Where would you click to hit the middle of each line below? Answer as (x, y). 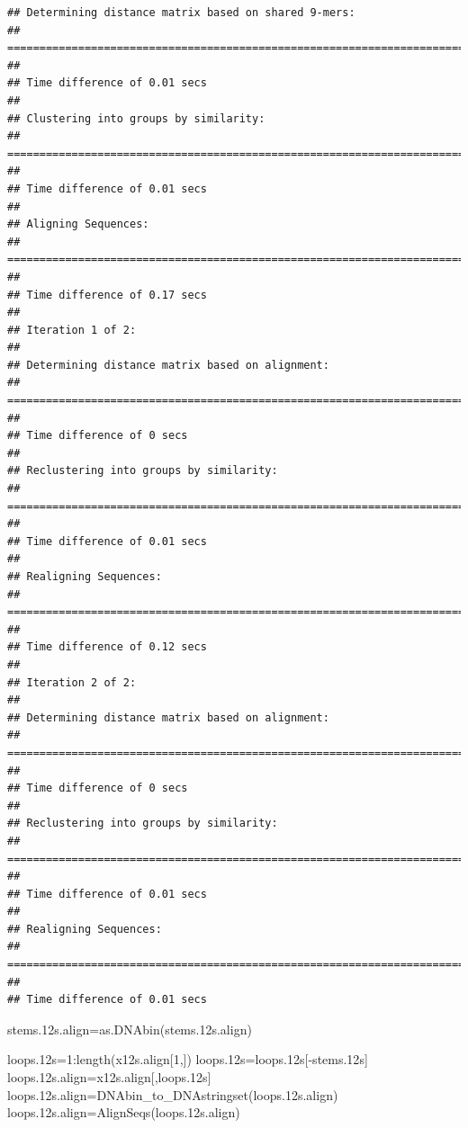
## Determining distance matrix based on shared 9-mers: (181, 13)
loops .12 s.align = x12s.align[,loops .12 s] (109, 1077)
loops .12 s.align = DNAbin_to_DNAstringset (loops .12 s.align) (173, 1094)
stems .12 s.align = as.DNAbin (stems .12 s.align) (130, 1029)
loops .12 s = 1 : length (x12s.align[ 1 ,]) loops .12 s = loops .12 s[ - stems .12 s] (188, 1059)
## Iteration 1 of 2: (72, 330)
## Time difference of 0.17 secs (107, 295)
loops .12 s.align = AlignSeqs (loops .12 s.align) (124, 1112)
